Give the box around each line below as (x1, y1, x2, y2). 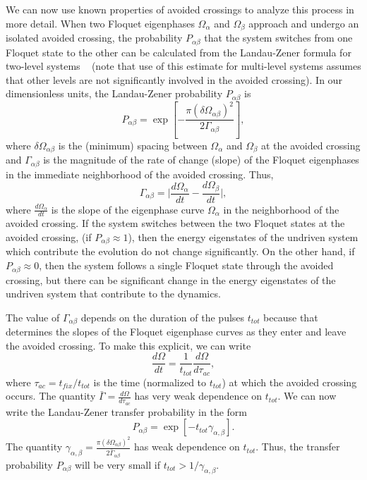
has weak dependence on (134, 439, 240, 454)
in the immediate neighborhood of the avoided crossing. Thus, (6, 166, 274, 181)
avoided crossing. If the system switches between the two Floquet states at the (6, 216, 345, 230)
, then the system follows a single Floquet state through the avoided (39, 258, 334, 273)
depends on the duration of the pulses (80, 309, 245, 324)
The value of (6, 309, 60, 324)
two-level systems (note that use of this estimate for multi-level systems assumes (6, 59, 361, 73)
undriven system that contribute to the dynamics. (6, 286, 221, 301)
